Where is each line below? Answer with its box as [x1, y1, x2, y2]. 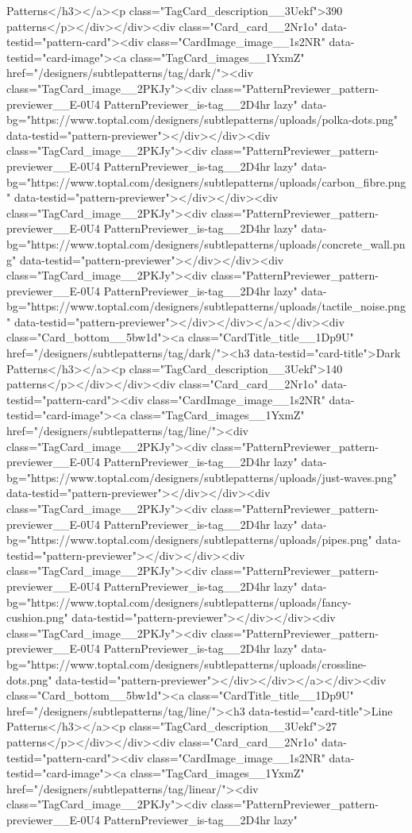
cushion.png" [6, 609, 68, 626]
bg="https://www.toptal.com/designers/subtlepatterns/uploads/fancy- [6, 593, 352, 610]
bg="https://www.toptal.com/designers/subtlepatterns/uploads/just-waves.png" [6, 469, 397, 485]
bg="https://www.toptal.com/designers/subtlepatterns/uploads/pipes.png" [6, 531, 372, 548]
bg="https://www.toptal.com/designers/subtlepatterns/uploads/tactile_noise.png [6, 298, 406, 314]
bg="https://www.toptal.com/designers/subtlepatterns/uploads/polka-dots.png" [6, 111, 398, 128]
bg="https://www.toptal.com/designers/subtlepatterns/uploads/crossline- [6, 655, 367, 672]
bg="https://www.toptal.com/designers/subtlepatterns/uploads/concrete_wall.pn [6, 235, 406, 252]
